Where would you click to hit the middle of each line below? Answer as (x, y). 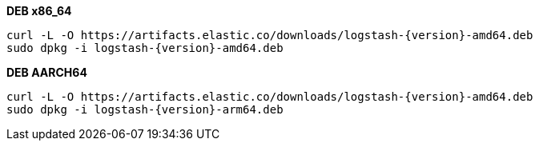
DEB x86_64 (39, 11)
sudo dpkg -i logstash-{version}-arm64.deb (145, 109)
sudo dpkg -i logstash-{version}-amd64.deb (145, 48)
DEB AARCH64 (47, 72)
